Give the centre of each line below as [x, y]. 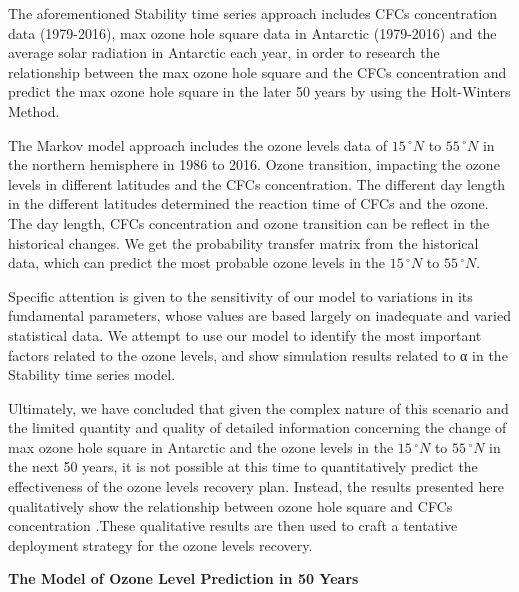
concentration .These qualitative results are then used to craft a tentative [233, 525]
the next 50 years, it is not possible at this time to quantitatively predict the [243, 466]
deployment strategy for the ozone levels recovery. [160, 544]
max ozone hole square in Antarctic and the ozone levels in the [201, 446]
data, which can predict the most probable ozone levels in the [197, 262]
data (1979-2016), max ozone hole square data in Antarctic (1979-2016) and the [252, 32]
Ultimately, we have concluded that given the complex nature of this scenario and [258, 407]
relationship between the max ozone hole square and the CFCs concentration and [257, 71]
